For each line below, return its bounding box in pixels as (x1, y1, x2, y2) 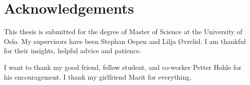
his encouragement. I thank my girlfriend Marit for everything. (4, 71, 192, 82)
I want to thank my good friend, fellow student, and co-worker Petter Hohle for (4, 62, 242, 72)
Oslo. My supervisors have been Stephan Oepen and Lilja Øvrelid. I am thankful (4, 36, 246, 46)
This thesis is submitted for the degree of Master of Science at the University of (4, 26, 243, 37)
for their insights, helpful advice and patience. (4, 45, 142, 56)
